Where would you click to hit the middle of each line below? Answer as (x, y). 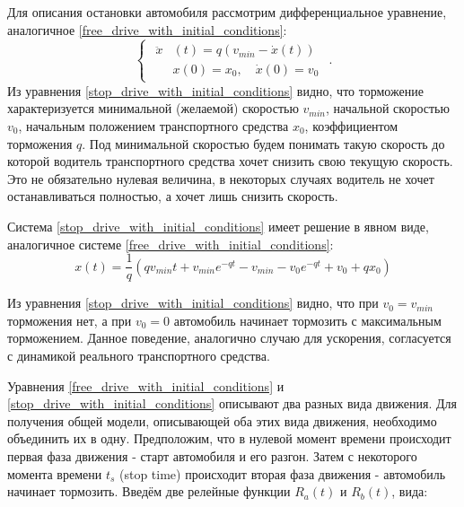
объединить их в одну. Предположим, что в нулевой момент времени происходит (229, 438)
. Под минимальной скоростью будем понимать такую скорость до (263, 143)
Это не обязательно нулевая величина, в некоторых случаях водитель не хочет (221, 178)
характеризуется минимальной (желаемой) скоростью (153, 108)
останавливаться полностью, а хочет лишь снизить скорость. (173, 196)
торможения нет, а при (70, 320)
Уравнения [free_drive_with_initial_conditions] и (146, 385)
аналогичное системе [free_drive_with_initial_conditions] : (171, 244)
